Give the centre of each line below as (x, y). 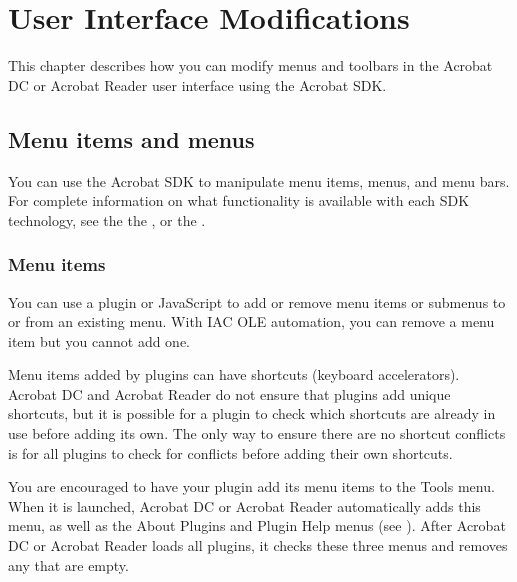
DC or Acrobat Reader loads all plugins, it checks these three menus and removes (258, 545)
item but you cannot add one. (99, 340)
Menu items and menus (131, 138)
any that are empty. (68, 564)
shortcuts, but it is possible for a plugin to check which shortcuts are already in (252, 413)
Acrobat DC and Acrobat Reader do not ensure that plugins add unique (229, 393)
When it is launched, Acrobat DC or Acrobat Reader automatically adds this (244, 505)
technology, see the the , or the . (107, 219)
